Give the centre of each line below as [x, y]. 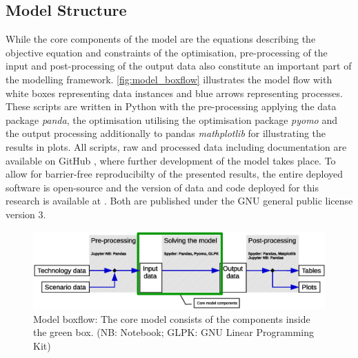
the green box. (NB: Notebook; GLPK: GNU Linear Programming [173, 332]
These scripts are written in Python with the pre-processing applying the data [171, 106]
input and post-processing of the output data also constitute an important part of [179, 66]
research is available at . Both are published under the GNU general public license [179, 201]
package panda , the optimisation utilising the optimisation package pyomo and [171, 119]
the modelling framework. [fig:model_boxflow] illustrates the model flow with [169, 79]
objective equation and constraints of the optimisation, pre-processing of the [167, 52]
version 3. [26, 214]
